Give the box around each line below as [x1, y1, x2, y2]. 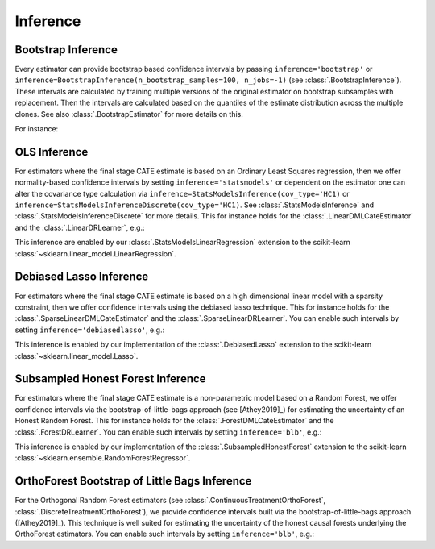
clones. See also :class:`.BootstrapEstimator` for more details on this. [14, 109, 243, 119]
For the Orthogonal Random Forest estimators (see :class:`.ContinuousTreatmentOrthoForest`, [14, 496, 326, 505]
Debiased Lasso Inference [14, 270, 149, 284]
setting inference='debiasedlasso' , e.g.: [14, 325, 165, 335]
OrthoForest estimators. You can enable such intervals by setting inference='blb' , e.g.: [14, 529, 314, 539]
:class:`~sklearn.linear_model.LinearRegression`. [14, 248, 176, 258]
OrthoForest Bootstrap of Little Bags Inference [14, 474, 252, 488]
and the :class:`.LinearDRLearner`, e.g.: [14, 223, 145, 232]
